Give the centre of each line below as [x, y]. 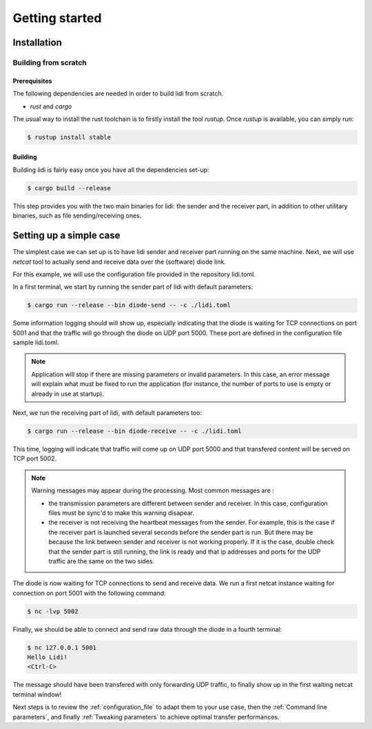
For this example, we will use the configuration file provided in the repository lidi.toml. [134, 274]
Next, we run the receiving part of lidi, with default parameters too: [107, 413]
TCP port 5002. [35, 458]
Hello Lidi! [48, 657]
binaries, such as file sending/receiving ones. [77, 216]
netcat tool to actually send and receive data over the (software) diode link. [120, 262]
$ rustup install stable [69, 137]
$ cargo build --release [69, 188]
